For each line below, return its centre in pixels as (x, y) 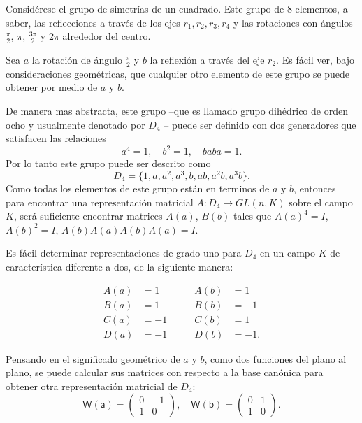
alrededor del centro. (107, 36)
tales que (252, 216)
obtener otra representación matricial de (92, 386)
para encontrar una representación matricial (100, 202)
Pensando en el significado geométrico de (93, 358)
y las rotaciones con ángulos (293, 22)
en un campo (288, 253)
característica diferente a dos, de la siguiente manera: (120, 266)
